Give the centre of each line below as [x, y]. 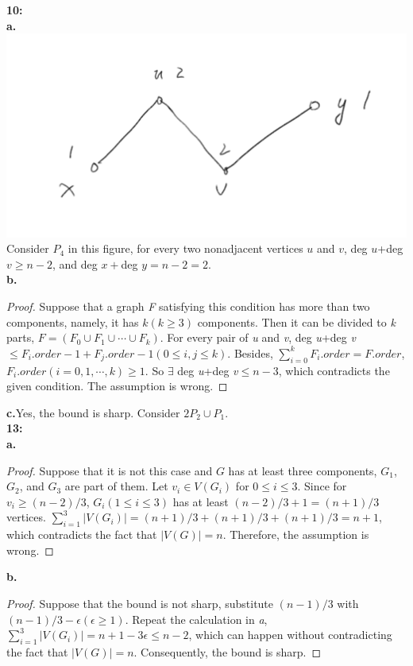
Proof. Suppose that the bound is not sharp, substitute [140, 603]
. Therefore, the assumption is [296, 534]
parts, [21, 337]
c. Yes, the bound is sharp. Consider [93, 412]
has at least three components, [303, 470]
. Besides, [250, 352]
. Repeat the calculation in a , [196, 619]
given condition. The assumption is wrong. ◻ [117, 386]
